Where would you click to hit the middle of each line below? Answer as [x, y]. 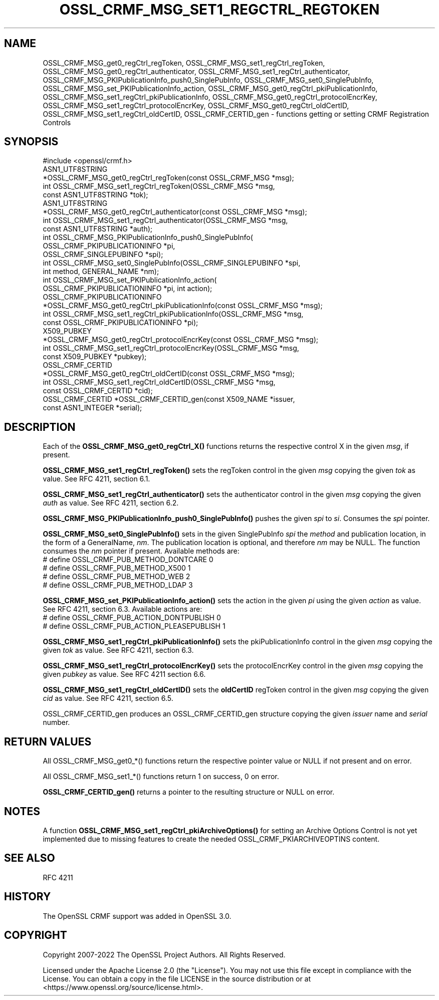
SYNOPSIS [31, 142]
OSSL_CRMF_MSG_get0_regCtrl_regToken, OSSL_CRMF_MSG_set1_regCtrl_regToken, [184, 63]
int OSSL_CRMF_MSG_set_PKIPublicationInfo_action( [130, 280]
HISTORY [28, 897]
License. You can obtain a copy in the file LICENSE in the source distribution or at [177, 978]
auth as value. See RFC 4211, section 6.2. [111, 503]
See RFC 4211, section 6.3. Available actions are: [123, 609]
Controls [57, 122]
